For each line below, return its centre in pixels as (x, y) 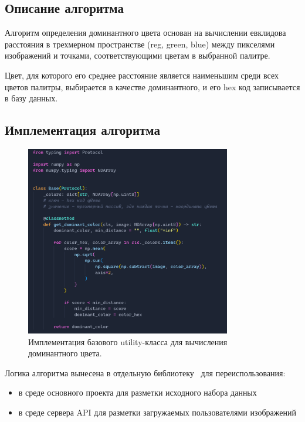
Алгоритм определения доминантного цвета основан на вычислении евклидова (145, 33)
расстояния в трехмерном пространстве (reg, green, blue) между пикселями (140, 44)
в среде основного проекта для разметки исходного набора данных (138, 392)
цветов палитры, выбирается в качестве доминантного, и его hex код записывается (152, 86)
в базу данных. (31, 98)
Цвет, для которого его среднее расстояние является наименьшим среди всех (142, 75)
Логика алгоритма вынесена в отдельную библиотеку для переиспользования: (145, 372)
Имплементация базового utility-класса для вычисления (128, 341)
